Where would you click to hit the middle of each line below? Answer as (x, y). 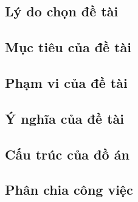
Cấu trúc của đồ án (67, 154)
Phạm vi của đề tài (66, 82)
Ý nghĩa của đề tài (64, 118)
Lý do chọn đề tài (62, 11)
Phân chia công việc (69, 190)
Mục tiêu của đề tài (68, 47)
